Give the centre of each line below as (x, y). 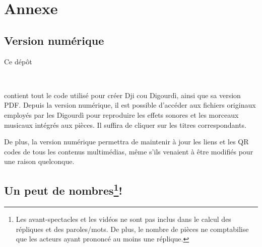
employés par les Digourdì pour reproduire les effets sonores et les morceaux (121, 114)
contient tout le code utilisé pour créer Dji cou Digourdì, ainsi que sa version (122, 95)
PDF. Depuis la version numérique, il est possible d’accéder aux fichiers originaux (130, 105)
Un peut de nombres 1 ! (63, 189)
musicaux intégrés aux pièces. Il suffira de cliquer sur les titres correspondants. (125, 125)
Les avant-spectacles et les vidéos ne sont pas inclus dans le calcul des (123, 219)
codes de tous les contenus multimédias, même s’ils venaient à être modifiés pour (129, 151)
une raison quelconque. (39, 161)
